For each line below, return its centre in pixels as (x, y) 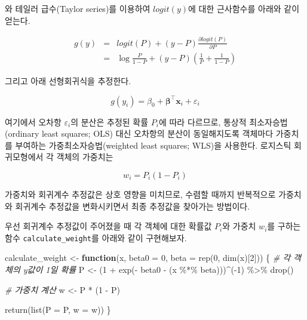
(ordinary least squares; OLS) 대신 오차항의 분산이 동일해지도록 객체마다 (139, 133)
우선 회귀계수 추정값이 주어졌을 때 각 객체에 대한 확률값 (108, 226)
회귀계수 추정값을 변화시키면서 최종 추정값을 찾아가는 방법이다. (133, 206)
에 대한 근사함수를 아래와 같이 (244, 8)
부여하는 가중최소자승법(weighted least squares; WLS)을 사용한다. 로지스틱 (153, 145)
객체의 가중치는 (85, 157)
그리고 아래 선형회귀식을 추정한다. (68, 80)
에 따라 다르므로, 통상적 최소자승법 (223, 121)
